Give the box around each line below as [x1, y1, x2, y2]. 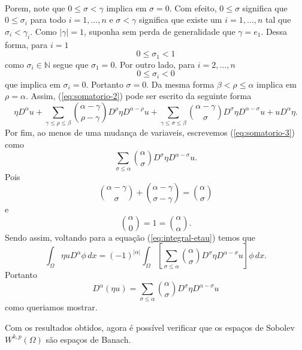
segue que [53, 58, 89, 70]
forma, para [5, 38, 48, 50]
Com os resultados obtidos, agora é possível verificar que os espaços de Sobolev [5, 321, 295, 333]
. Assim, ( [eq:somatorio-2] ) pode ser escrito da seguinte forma [25, 89, 252, 102]
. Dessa [261, 25, 287, 37]
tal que [265, 13, 291, 26]
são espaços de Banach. [46, 333, 131, 345]
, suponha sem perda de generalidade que [83, 25, 235, 37]
